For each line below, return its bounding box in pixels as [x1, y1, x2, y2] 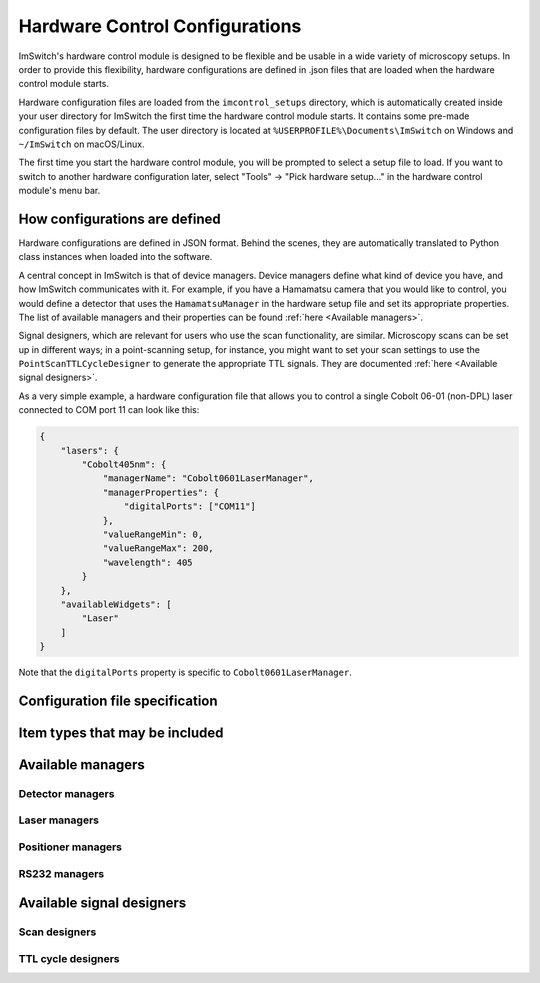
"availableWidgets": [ [60, 598, 172, 610]
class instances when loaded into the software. [18, 251, 213, 263]
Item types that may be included [18, 724, 224, 741]
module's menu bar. [18, 185, 101, 197]
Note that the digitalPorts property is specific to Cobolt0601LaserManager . [18, 666, 352, 679]
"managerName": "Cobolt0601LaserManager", [102, 473, 314, 484]
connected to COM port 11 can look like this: [18, 404, 200, 416]
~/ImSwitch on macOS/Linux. [18, 138, 145, 150]
